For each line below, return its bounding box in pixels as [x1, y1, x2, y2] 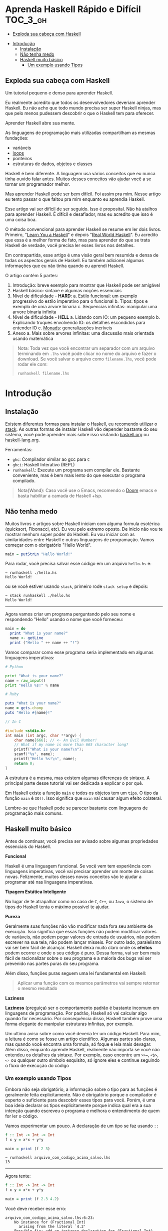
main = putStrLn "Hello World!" [5, 551, 72, 557]
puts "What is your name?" [5, 701, 61, 706]
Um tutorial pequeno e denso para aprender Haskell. [5, 89, 113, 96]
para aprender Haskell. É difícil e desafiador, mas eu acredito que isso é [5, 211, 153, 217]
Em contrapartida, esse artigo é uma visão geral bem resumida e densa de [5, 252, 159, 258]
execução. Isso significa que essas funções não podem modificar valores [5, 928, 156, 934]
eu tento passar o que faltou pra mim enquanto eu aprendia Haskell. [5, 196, 145, 202]
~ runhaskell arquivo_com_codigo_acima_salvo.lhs [5, 1155, 111, 1160]
